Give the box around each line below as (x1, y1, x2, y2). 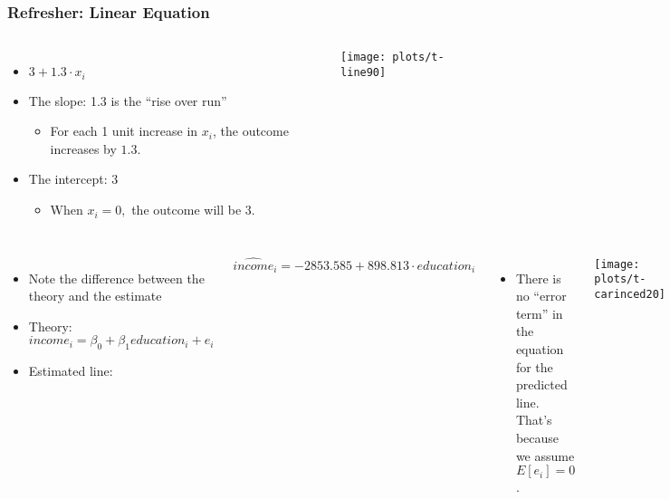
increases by (50, 139, 117, 158)
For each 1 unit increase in (50, 121, 198, 140)
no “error (515, 286, 567, 305)
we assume (515, 446, 575, 465)
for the (515, 357, 553, 376)
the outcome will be (131, 200, 242, 219)
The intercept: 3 (28, 169, 119, 188)
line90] (340, 65, 387, 79)
